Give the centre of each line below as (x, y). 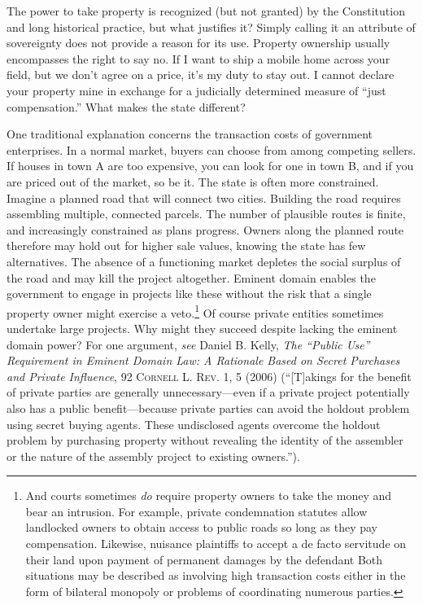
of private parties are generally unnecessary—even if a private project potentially (208, 392)
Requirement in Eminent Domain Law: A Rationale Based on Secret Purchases (203, 360)
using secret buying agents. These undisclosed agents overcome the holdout (194, 424)
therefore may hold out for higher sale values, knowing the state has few (186, 246)
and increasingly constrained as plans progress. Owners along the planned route (205, 229)
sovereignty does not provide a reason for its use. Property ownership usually (198, 43)
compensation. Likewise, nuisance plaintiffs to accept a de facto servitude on (216, 544)
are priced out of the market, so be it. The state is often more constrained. (193, 181)
